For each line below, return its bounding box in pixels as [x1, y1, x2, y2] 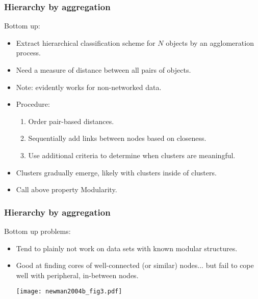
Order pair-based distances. [28, 115, 114, 126]
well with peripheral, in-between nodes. [16, 270, 139, 280]
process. [16, 47, 41, 58]
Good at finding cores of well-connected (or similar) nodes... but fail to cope [16, 260, 254, 271]
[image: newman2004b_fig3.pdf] [16, 288, 122, 295]
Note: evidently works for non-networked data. [16, 81, 162, 92]
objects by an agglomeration [166, 37, 254, 48]
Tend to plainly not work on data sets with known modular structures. [16, 243, 238, 253]
